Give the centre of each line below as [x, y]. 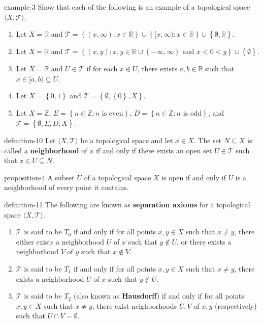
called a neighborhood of [46, 150]
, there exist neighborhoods [135, 305]
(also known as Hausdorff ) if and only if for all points [159, 296]
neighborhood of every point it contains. [67, 187]
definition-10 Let [30, 140]
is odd [192, 114]
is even [112, 114]
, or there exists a [204, 241]
